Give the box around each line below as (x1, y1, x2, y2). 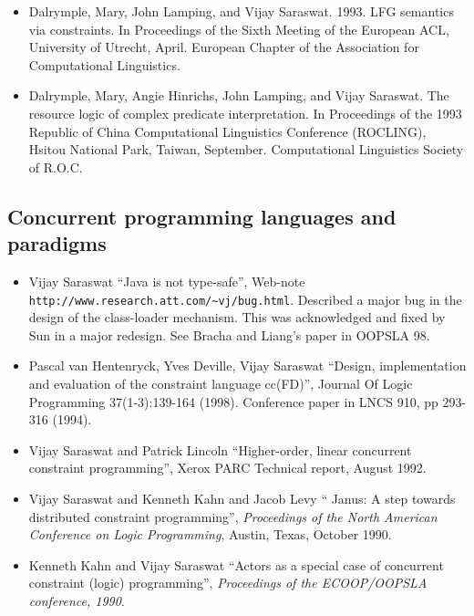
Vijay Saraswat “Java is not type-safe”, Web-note (28, 271, 305, 290)
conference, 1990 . (28, 590, 125, 610)
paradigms (7, 229, 107, 257)
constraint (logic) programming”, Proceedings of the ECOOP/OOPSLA (28, 573, 428, 592)
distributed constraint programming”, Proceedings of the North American (28, 506, 438, 526)
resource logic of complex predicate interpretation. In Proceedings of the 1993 (28, 103, 462, 122)
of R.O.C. (28, 157, 83, 176)
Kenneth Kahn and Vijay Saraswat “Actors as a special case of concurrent (28, 555, 444, 574)
